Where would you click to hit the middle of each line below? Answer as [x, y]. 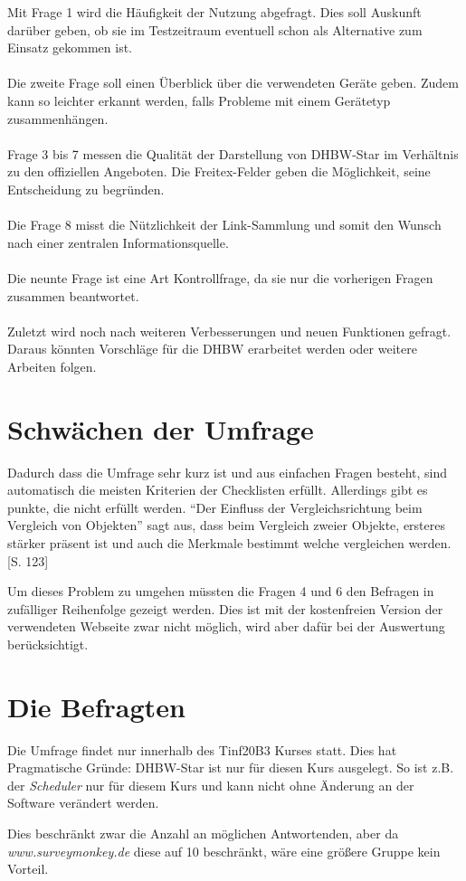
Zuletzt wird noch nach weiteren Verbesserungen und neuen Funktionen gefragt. [229, 331]
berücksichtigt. [48, 644]
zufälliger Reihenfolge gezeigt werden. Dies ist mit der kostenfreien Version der [225, 608]
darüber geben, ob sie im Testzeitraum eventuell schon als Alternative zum [215, 29]
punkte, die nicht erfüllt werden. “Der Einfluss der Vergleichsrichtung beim [215, 507]
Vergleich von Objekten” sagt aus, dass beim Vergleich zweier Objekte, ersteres [226, 525]
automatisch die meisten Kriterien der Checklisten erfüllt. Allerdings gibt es [218, 490]
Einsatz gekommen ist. [70, 47]
